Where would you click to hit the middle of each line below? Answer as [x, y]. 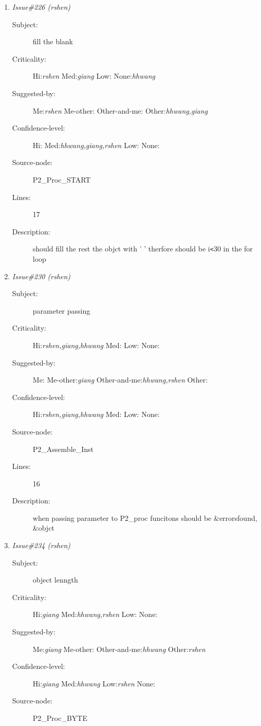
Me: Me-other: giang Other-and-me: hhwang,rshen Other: [120, 380]
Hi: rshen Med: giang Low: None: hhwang [94, 76]
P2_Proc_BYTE [60, 718]
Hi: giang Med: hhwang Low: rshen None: [94, 683]
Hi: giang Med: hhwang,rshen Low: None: [95, 614]
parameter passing [61, 310]
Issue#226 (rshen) [41, 7]
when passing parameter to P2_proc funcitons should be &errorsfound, [145, 518]
